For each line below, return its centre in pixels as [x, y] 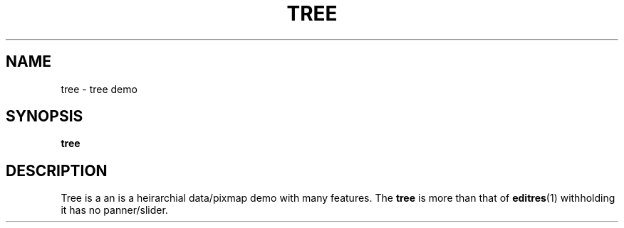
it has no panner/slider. [114, 210]
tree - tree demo [99, 89]
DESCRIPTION [57, 170]
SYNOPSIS [45, 116]
